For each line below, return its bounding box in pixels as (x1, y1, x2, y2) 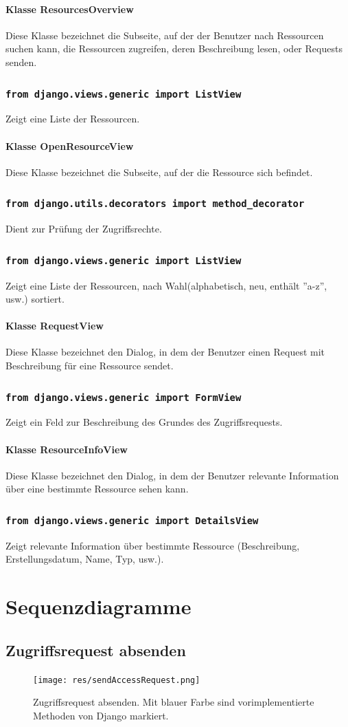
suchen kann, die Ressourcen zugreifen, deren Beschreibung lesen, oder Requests (5, 41, 343, 56)
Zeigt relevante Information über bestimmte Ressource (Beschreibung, (5, 538, 300, 552)
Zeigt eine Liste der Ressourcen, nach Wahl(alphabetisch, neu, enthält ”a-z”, (5, 278, 327, 292)
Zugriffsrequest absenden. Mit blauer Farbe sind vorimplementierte (33, 695, 314, 709)
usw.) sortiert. (5, 292, 65, 306)
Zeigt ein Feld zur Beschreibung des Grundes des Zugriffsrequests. (5, 415, 283, 429)
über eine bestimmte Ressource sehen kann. (5, 481, 189, 496)
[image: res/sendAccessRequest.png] (33, 675, 200, 685)
